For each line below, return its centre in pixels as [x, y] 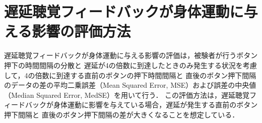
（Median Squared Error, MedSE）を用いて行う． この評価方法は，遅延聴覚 [127, 95]
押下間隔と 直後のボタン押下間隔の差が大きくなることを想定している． [122, 114]
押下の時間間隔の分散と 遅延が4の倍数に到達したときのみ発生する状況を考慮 [130, 65]
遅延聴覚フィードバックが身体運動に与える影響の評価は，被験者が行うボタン [131, 55]
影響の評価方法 [81, 31]
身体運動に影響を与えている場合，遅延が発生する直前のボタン [155, 105]
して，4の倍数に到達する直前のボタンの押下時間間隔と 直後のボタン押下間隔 [130, 75]
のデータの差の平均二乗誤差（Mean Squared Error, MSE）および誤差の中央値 [130, 85]
